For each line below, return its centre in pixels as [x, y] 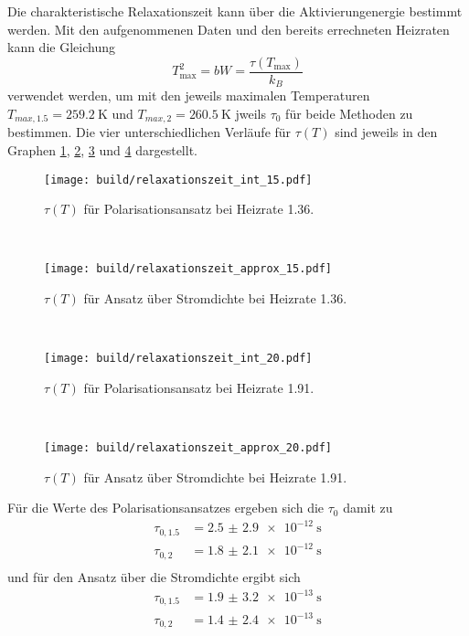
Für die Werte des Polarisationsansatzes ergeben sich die [166, 508]
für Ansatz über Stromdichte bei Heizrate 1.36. [215, 298]
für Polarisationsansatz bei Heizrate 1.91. [199, 387]
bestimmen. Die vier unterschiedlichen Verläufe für [149, 132]
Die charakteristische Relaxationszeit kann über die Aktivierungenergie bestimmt [235, 11]
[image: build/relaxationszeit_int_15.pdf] [178, 180]
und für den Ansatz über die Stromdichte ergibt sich [154, 576]
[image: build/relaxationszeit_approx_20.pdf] [188, 448]
